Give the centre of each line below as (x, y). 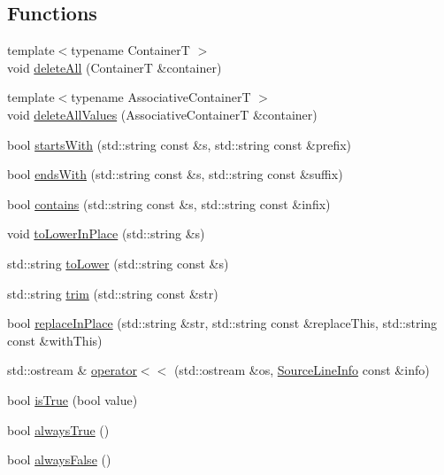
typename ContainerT (130, 50)
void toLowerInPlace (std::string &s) (106, 234)
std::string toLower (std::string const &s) (118, 263)
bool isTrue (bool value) (73, 399)
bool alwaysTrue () (58, 429)
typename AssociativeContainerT (161, 97)
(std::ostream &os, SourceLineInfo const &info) (302, 370)
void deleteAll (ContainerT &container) (115, 67)
